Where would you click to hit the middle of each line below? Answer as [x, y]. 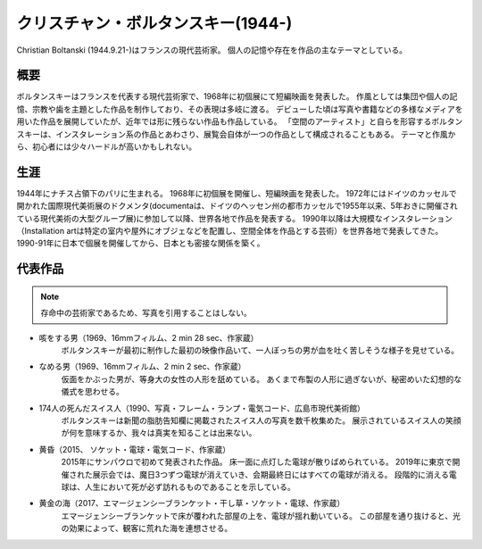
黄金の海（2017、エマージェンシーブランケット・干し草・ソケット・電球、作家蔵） [192, 503]
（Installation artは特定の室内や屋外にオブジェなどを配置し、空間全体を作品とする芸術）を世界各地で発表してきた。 [230, 231]
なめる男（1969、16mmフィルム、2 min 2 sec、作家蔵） [142, 367]
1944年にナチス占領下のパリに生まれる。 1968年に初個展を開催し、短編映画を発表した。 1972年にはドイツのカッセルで [237, 193]
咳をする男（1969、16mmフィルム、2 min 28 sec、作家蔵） [149, 337]
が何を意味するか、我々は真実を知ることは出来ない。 [159, 433]
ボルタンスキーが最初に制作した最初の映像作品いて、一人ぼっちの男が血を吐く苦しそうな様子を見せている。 [260, 350]
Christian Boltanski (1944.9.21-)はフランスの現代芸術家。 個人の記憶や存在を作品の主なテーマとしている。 [212, 50]
